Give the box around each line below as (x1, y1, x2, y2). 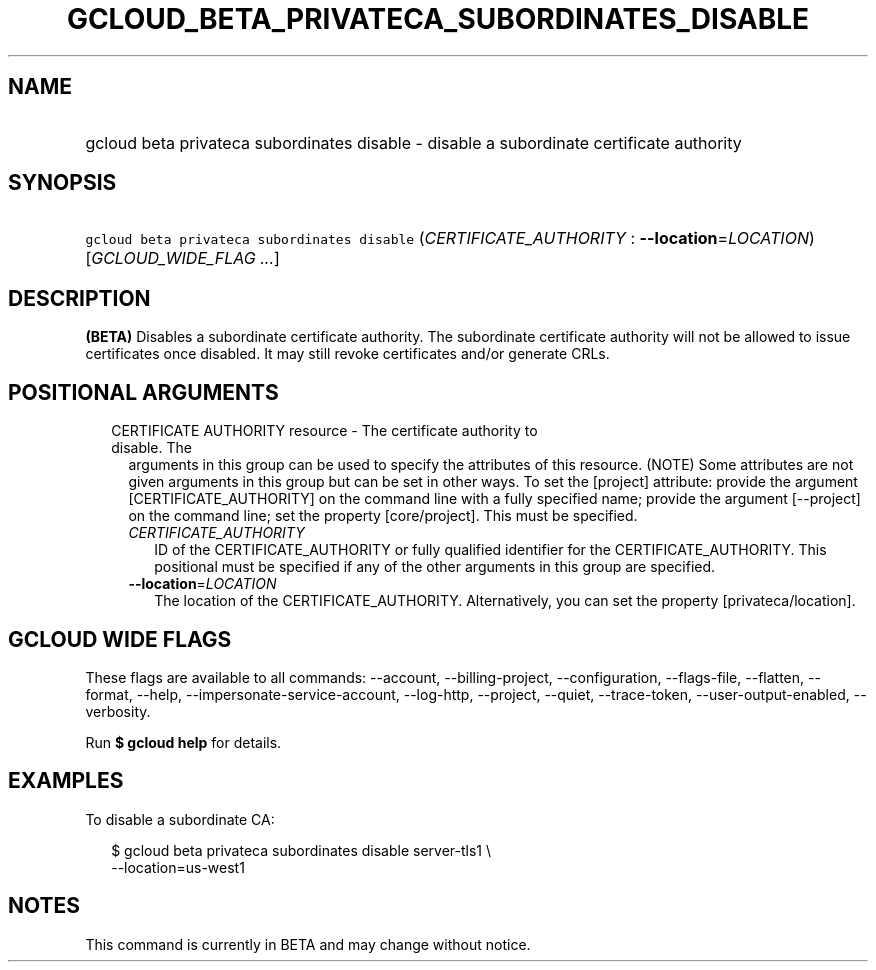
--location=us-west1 (111, 858, 245, 876)
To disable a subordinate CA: (85, 810, 275, 828)
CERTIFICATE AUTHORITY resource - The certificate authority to (111, 422, 538, 440)
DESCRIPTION (8, 285, 151, 311)
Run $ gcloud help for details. (85, 733, 282, 751)
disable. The (111, 439, 192, 457)
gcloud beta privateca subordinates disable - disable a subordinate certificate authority (85, 132, 742, 153)
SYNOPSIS (8, 170, 117, 196)
